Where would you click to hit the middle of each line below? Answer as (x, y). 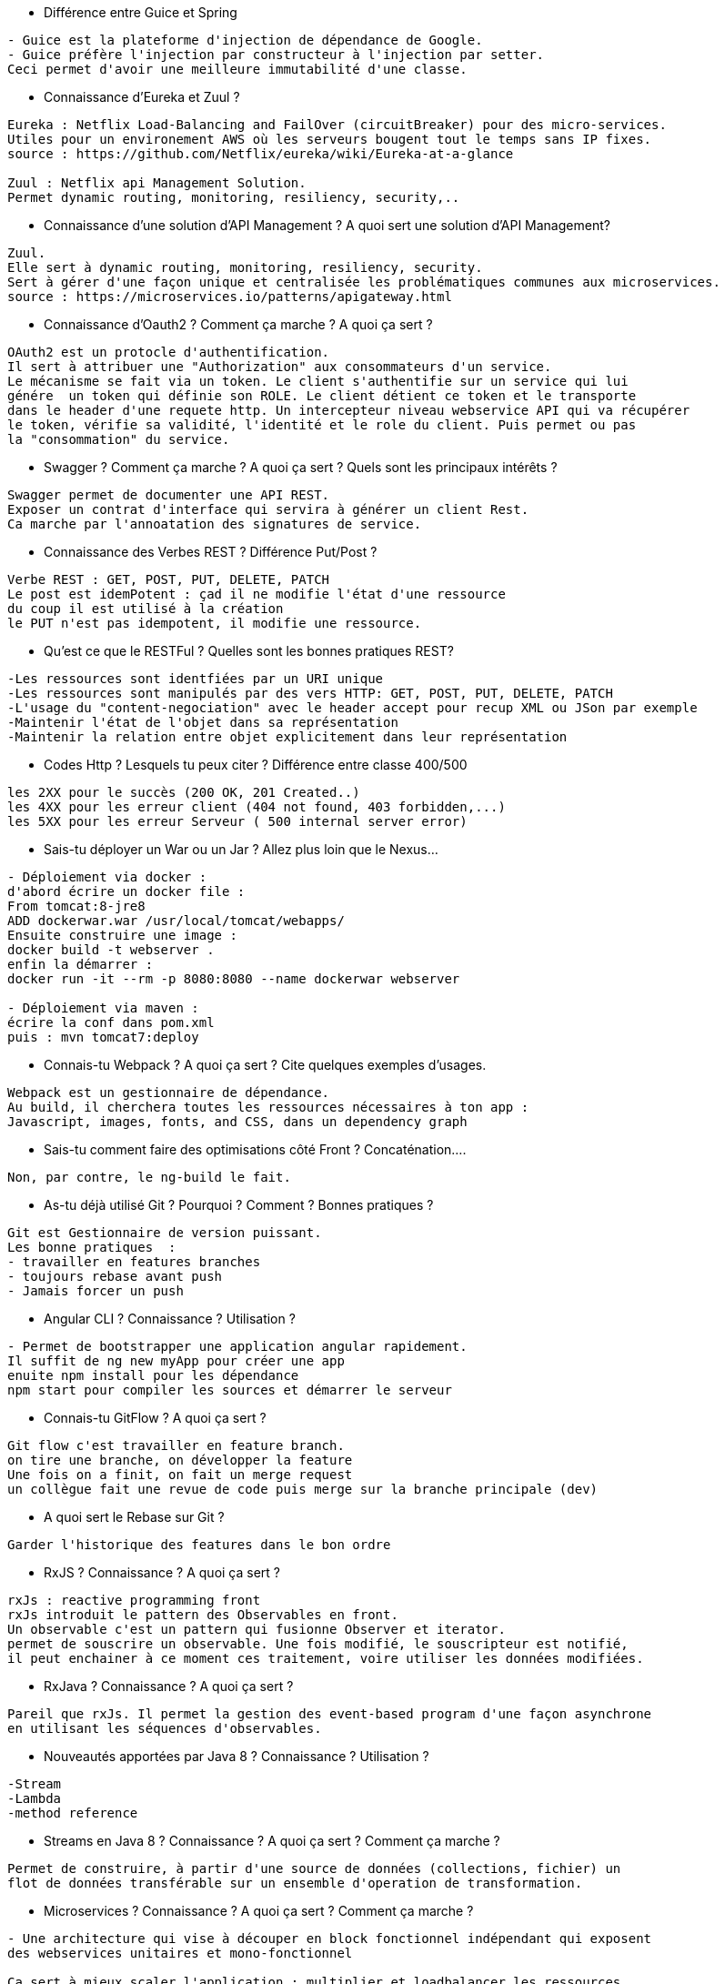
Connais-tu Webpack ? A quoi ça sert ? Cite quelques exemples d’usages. (265, 1065)
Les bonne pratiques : (92, 1247)
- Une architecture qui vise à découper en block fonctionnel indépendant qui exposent (330, 1939)
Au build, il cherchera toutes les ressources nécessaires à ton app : (268, 1107)
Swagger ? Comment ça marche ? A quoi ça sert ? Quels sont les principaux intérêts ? (301, 467)
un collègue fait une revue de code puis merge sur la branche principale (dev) (303, 1489)
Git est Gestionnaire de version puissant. (165, 1233)
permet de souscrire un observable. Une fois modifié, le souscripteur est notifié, (318, 1644)
